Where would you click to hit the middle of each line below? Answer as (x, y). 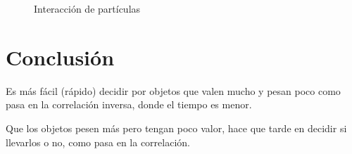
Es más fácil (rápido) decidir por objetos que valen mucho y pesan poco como (173, 90)
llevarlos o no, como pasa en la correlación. (98, 142)
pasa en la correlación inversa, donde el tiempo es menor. (129, 104)
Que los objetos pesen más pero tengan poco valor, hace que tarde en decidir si (176, 128)
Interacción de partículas (87, 8)
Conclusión (60, 57)
